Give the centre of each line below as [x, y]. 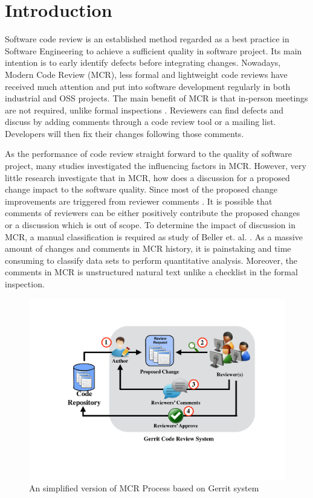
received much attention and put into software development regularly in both [148, 86]
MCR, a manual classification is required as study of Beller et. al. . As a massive [154, 236]
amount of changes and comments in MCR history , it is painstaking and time [148, 248]
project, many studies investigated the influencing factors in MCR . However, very [156, 166]
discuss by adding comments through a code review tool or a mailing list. [140, 122]
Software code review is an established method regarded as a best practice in [147, 39]
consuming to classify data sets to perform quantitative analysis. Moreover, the [151, 260]
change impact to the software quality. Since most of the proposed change [141, 189]
